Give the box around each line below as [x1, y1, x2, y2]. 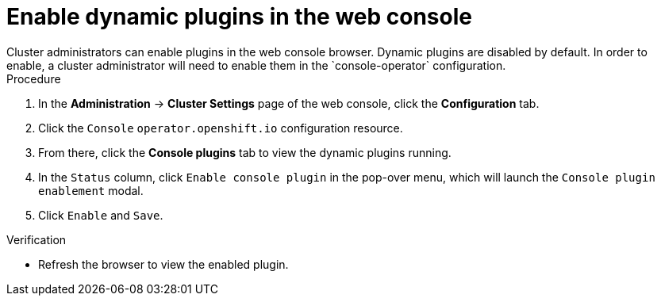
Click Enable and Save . [38, 208, 163, 222]
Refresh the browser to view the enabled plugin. [38, 257, 289, 271]
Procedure [6, 71, 61, 86]
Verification [6, 232, 67, 247]
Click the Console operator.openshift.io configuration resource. [38, 120, 403, 135]
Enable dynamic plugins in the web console [6, 3, 472, 30]
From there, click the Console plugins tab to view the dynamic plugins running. [38, 145, 452, 159]
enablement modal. [38, 183, 144, 197]
